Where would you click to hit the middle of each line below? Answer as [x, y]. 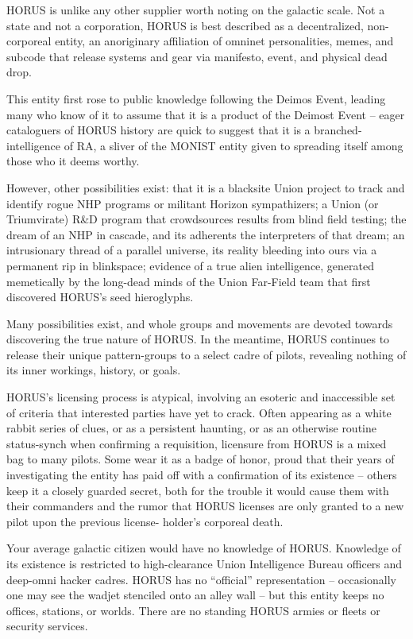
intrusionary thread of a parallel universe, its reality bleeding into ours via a [192, 250]
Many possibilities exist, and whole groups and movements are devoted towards [200, 323]
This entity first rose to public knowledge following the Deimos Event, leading [196, 98]
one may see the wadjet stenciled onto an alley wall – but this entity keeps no [195, 595]
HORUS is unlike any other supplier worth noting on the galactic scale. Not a [196, 10]
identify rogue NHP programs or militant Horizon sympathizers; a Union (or [193, 203]
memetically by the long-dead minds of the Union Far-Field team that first [189, 281]
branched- [338, 130]
